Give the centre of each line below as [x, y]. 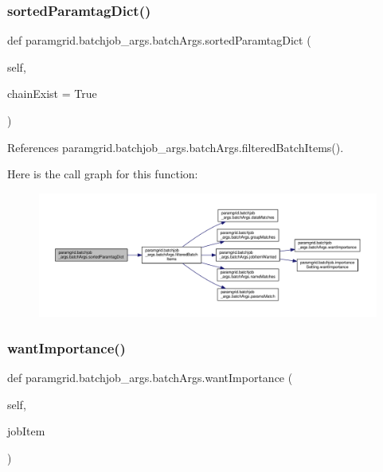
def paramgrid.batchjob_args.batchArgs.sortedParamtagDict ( [159, 40]
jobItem [26, 431]
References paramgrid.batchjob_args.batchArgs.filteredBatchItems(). [176, 147]
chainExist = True [52, 94]
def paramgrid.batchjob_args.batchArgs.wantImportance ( [150, 378]
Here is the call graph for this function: [103, 174]
